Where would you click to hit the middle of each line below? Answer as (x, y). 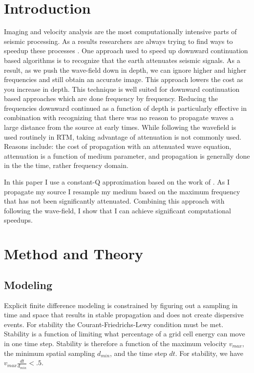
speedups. (18, 220)
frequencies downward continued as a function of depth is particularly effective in (126, 108)
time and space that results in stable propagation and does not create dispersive (124, 315)
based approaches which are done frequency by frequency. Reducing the (111, 98)
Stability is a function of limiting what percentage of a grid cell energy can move (125, 334)
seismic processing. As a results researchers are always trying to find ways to (118, 41)
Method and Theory (74, 254)
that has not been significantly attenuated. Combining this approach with (114, 201)
